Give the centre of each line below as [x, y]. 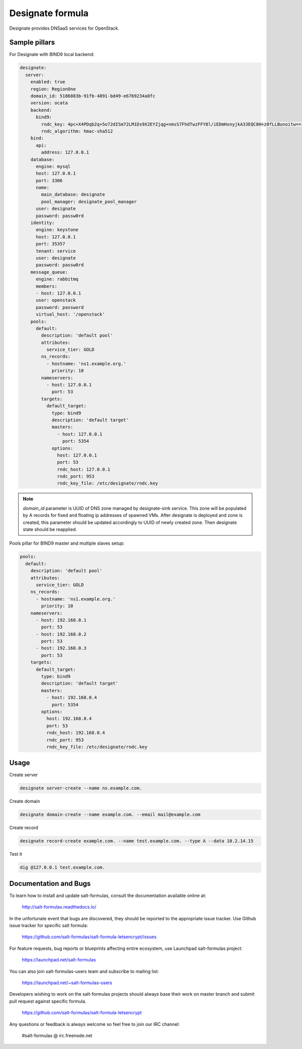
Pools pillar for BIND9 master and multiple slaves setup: [67, 543]
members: [47, 286]
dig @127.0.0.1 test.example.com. [62, 868]
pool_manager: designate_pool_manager [89, 202]
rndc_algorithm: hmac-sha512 [77, 131]
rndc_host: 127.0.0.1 [84, 469]
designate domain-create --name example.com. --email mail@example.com [110, 815]
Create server [24, 775]
